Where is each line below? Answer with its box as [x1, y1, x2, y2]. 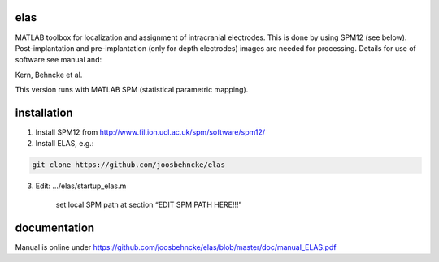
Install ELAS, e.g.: [35, 139, 94, 148]
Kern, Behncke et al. [15, 70, 83, 79]
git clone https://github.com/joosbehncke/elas [32, 161, 225, 170]
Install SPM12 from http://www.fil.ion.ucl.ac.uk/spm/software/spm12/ [35, 127, 266, 137]
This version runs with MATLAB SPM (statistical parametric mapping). [15, 85, 249, 95]
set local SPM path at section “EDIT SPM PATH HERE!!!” [55, 200, 242, 209]
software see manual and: [15, 55, 102, 65]
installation [15, 105, 73, 119]
